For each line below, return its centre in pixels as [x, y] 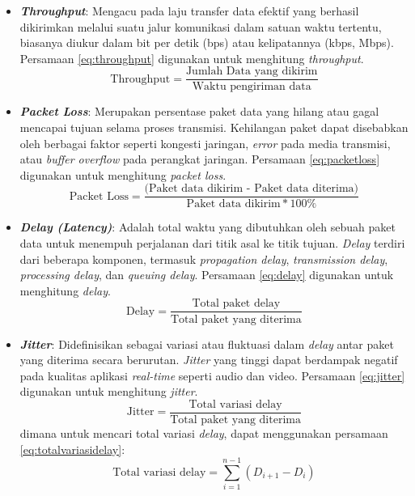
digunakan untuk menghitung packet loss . [123, 174]
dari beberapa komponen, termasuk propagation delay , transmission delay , [204, 259]
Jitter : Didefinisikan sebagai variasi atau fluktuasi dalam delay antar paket [207, 343]
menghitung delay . [65, 290]
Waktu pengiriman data [252, 87]
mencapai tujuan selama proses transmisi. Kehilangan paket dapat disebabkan [214, 127]
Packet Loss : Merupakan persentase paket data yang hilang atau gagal [199, 111]
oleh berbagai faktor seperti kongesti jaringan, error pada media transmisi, [205, 143]
